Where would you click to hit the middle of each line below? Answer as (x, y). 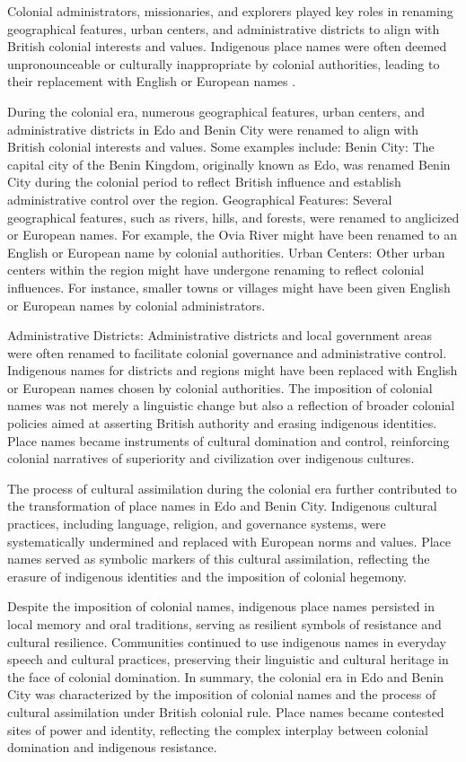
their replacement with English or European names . (152, 81)
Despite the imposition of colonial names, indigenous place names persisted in (221, 606)
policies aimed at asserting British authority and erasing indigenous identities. (222, 423)
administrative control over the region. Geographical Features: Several (200, 199)
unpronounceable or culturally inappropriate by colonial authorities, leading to (224, 63)
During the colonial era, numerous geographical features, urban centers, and (216, 111)
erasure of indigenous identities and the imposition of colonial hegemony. (207, 576)
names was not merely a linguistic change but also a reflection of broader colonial (231, 405)
